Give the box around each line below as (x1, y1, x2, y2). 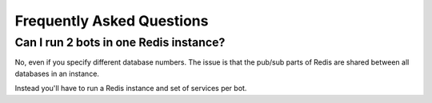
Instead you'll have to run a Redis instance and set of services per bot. (14, 84, 247, 93)
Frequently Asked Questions (14, 12, 209, 30)
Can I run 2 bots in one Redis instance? (14, 35, 226, 50)
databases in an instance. (14, 69, 100, 78)
